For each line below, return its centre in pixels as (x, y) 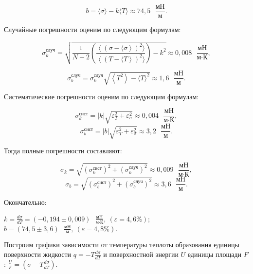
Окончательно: (25, 202)
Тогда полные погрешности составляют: (63, 151)
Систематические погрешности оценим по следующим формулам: (101, 96)
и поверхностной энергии (141, 254)
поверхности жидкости (38, 254)
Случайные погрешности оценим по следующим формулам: (92, 29)
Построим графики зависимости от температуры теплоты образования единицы (122, 245)
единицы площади (215, 254)
